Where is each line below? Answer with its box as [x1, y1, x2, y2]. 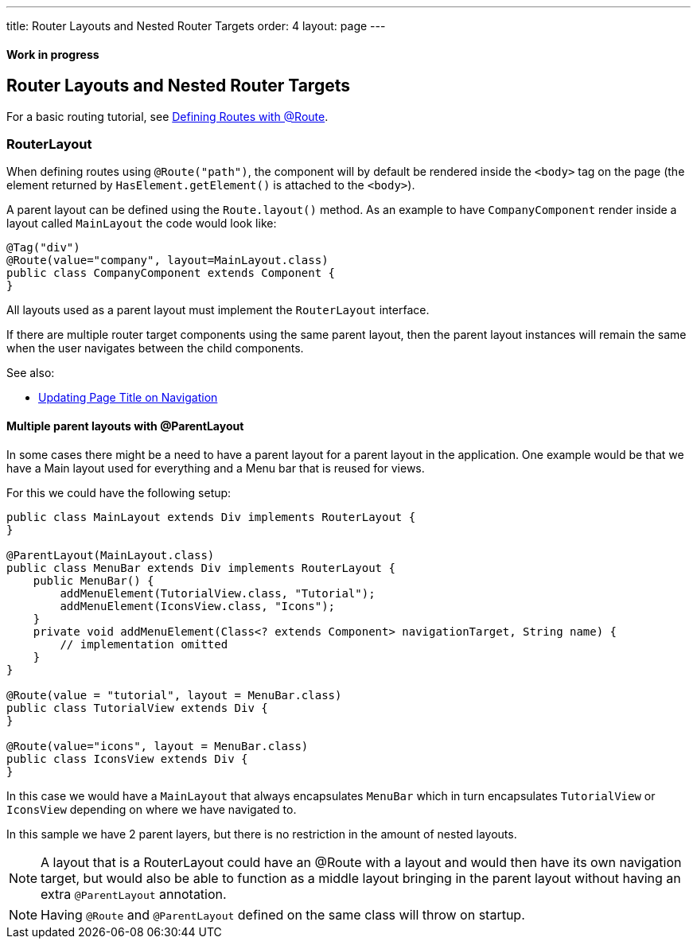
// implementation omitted [60, 637, 228, 651]
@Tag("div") [6, 241, 80, 255]
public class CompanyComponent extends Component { [6, 266, 336, 280]
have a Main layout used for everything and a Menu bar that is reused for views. [6, 461, 425, 475]
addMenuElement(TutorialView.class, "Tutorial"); [60, 586, 376, 600]
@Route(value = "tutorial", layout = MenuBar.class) [6, 688, 342, 702]
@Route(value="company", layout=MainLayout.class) [6, 254, 329, 267]
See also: [6, 366, 55, 380]
